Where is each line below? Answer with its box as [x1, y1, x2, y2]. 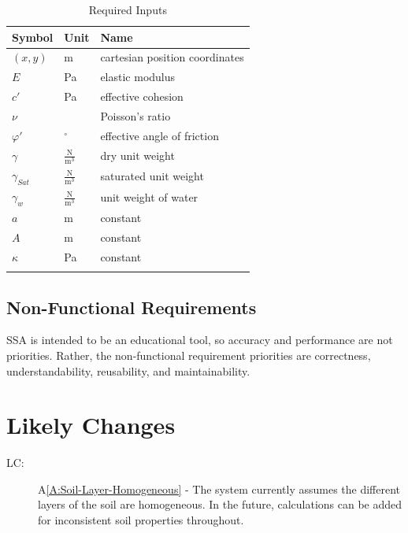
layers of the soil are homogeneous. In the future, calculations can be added [38, 496, 402, 513]
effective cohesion [100, 88, 184, 105]
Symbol [12, 28, 54, 45]
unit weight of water [100, 189, 198, 205]
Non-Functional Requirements [6, 294, 257, 319]
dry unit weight [100, 146, 175, 163]
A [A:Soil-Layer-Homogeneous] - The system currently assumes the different [38, 480, 401, 497]
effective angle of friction [100, 127, 219, 143]
